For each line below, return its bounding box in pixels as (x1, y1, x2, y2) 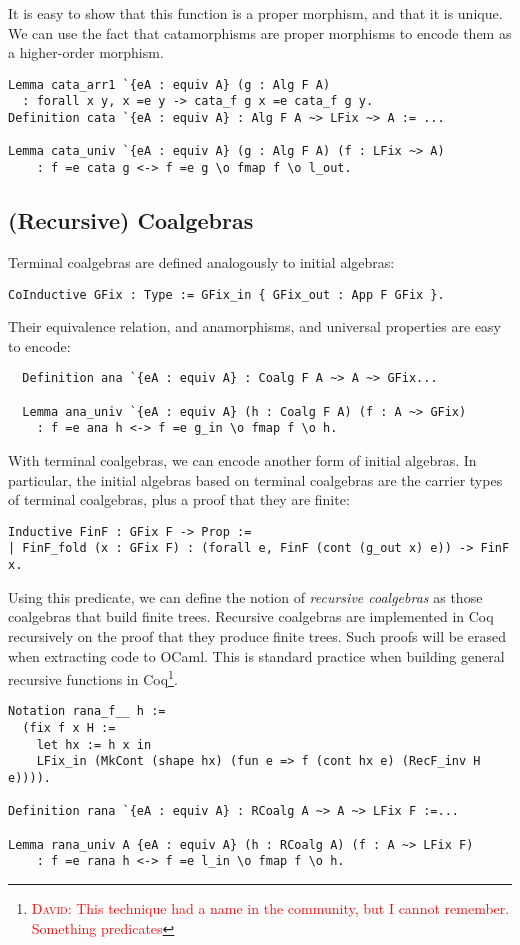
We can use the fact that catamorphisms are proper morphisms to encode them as (8, 22, 512, 43)
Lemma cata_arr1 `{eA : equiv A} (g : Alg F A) (8, 77, 331, 92)
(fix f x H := (22, 721, 116, 736)
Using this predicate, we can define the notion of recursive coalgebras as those (8, 586, 483, 607)
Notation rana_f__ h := (8, 704, 166, 719)
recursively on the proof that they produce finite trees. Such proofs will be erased (8, 625, 506, 646)
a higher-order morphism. (8, 42, 164, 63)
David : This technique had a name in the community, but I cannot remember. (31, 897, 510, 918)
